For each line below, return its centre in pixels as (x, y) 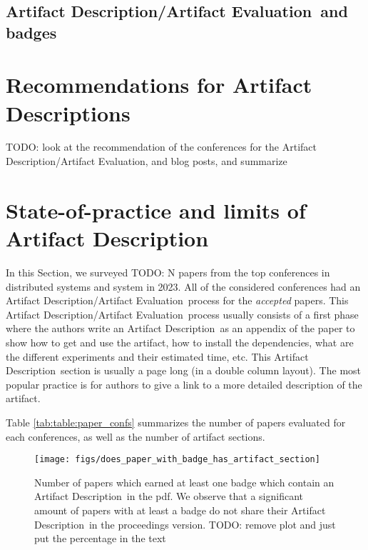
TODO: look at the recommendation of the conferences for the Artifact (161, 147)
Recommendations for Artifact (159, 85)
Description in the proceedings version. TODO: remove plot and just (185, 524)
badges (31, 32)
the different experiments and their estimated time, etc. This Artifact (157, 356)
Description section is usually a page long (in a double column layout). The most (184, 370)
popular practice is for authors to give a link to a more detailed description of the (184, 384)
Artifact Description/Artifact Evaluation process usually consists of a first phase (182, 314)
